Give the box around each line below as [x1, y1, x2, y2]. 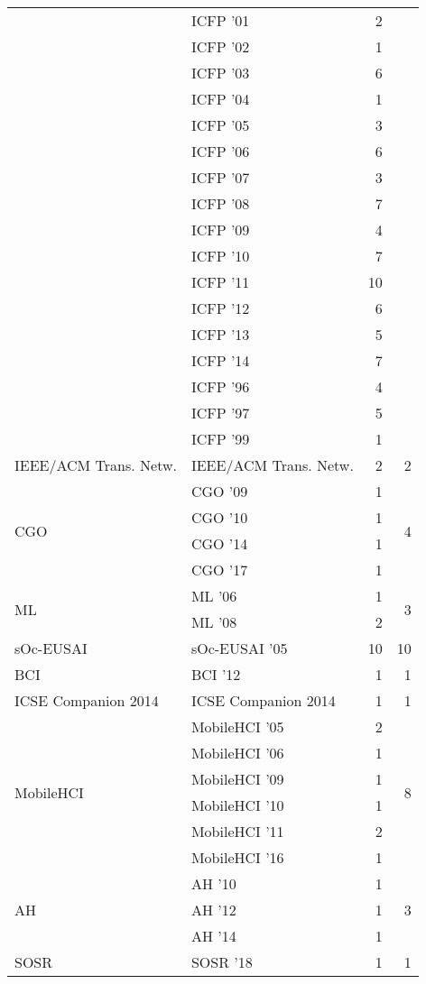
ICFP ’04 [190, 88, 250, 109]
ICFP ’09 [190, 219, 250, 240]
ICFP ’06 [190, 141, 250, 161]
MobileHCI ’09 [190, 768, 284, 789]
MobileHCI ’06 [190, 742, 284, 763]
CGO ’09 [190, 481, 248, 501]
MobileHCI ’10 [190, 795, 284, 815]
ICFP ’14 [190, 350, 250, 371]
